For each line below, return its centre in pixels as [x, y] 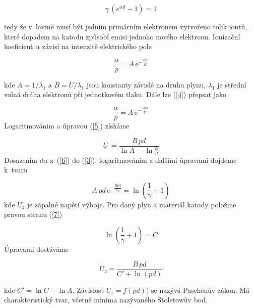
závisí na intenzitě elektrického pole [97, 46]
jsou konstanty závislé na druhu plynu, [146, 84]
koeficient [19, 46]
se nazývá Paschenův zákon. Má [201, 290]
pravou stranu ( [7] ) [33, 214]
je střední [232, 84]
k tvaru [16, 170]
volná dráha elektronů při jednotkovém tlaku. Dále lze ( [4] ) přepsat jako [115, 94]
